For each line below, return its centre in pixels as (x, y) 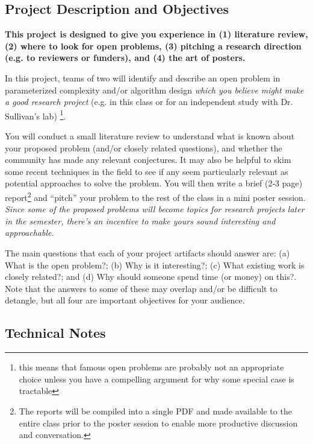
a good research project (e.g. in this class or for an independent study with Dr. (149, 102)
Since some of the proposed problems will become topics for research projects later (155, 209)
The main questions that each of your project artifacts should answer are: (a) (147, 253)
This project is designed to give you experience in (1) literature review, (156, 34)
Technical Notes (55, 333)
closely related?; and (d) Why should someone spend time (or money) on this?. (151, 277)
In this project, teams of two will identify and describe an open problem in (143, 78)
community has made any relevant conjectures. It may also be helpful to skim (148, 160)
